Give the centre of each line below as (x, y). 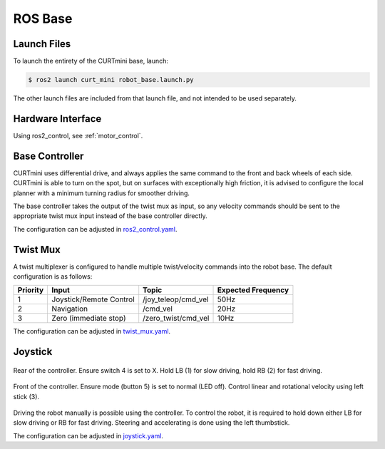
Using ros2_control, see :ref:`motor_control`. (78, 135)
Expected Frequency (253, 290)
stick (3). (26, 396)
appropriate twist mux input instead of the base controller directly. (110, 216)
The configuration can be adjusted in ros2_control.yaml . (95, 229)
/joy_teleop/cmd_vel (176, 299)
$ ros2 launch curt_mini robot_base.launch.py (111, 80)
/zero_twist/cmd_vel (176, 319)
